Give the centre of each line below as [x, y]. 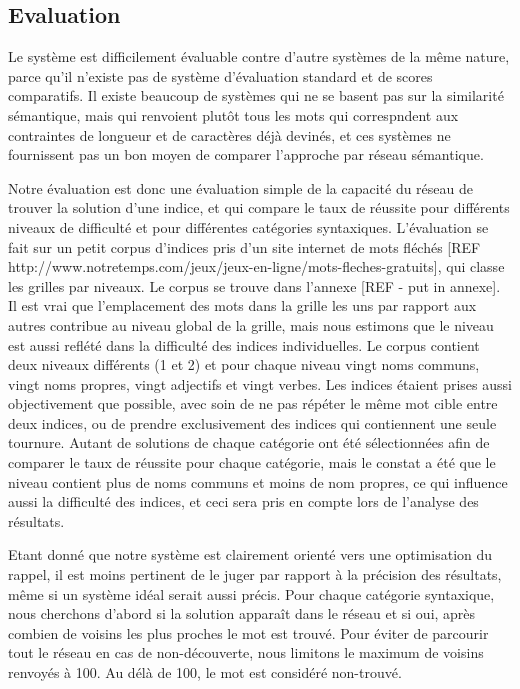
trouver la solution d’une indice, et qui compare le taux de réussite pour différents [259, 207]
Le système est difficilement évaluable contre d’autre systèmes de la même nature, [259, 56]
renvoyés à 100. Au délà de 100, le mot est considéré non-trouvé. [205, 672]
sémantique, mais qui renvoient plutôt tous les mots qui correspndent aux [233, 114]
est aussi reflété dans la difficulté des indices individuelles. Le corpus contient [244, 344]
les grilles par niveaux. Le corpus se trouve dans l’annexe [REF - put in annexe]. [254, 285]
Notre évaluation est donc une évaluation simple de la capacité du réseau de [240, 187]
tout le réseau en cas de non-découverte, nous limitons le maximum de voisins [246, 652]
